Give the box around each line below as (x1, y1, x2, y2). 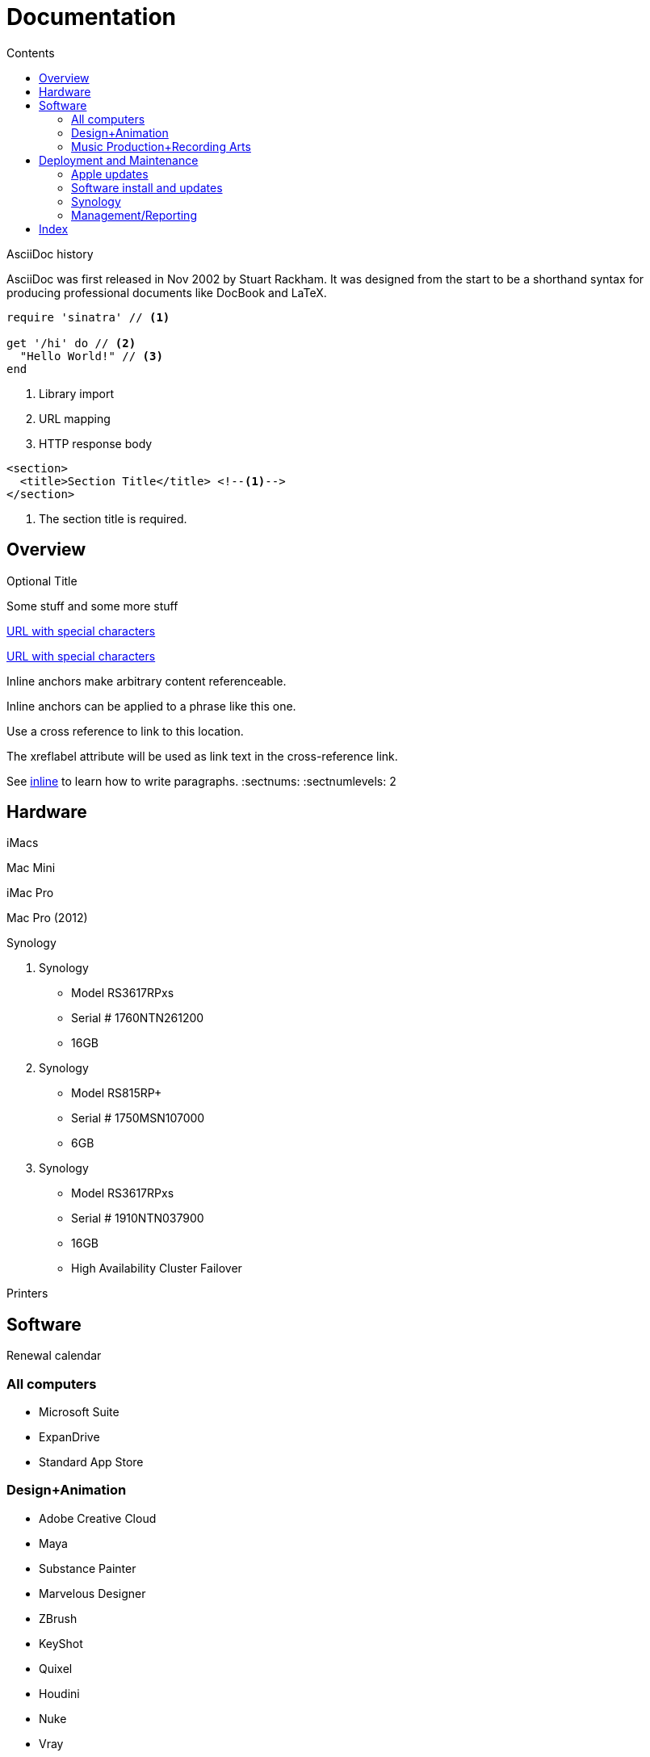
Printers (6, 1286, 48, 1301)
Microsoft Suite (39, 1405, 120, 1419)
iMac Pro (6, 886, 54, 900)
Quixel (39, 1661, 73, 1675)
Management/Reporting (71, 208, 197, 222)
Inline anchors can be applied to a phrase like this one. (6, 698, 296, 713)
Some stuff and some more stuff (6, 598, 178, 613)
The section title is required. (39, 511, 187, 526)
